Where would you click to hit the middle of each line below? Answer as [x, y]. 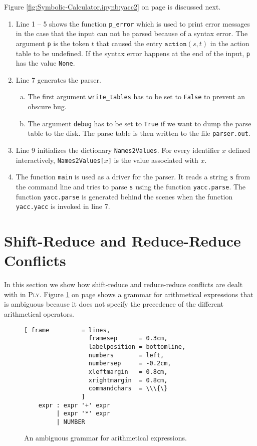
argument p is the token [52, 43]
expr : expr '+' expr [74, 405]
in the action [230, 43]
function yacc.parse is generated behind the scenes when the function [124, 196]
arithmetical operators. [39, 314]
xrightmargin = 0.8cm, [128, 380]
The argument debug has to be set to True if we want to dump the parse [140, 123]
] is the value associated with [153, 160]
